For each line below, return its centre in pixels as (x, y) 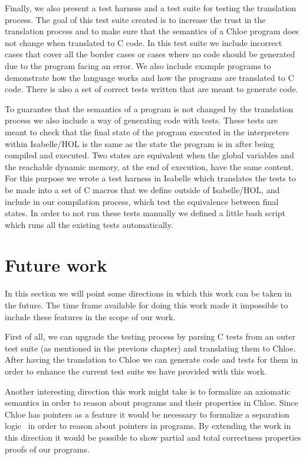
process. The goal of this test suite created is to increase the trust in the (135, 19)
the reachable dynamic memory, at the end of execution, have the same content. (149, 166)
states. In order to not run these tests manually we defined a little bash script (145, 213)
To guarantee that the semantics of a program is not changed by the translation (149, 108)
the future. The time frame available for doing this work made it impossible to (147, 305)
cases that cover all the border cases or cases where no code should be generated (150, 54)
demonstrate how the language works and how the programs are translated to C (149, 77)
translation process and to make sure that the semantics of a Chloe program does (152, 31)
